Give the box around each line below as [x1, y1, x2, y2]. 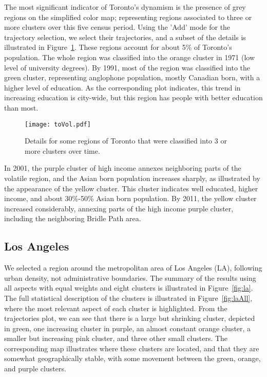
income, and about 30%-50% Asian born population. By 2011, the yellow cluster [4, 193, 257, 204]
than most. [4, 102, 39, 113]
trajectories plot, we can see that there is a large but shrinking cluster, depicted [4, 313, 255, 324]
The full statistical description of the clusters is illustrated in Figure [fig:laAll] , [4, 292, 253, 303]
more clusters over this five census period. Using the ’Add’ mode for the [4, 22, 231, 32]
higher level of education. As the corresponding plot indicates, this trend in [4, 82, 241, 93]
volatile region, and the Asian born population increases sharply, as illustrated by [4, 172, 260, 183]
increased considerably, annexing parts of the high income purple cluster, [4, 203, 234, 213]
